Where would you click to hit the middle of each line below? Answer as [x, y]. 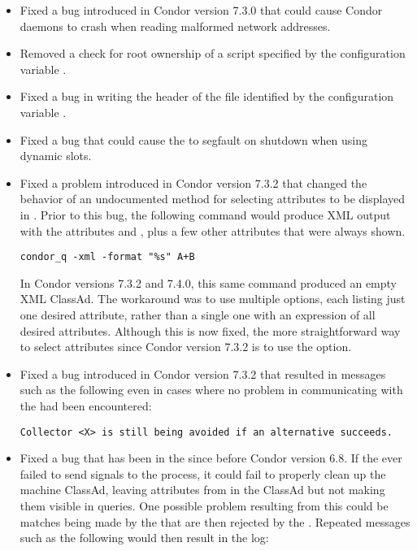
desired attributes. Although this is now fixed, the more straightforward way [210, 330]
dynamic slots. [56, 156]
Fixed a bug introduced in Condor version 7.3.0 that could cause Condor [201, 10]
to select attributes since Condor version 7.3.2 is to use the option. [186, 347]
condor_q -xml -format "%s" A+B [107, 257]
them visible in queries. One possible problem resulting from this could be [204, 505]
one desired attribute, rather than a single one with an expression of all [198, 314]
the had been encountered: [86, 405]
